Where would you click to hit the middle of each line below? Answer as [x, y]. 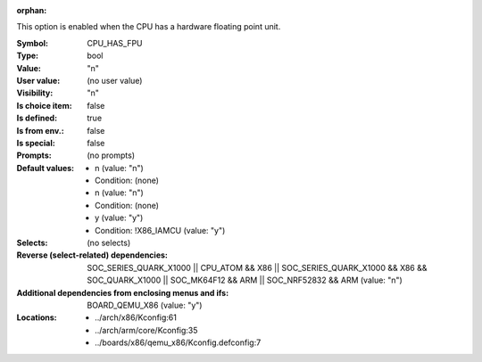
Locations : [37, 317]
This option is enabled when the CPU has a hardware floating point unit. [149, 27]
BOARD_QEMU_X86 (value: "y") [145, 305]
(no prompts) [111, 155]
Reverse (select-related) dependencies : [92, 255]
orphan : [32, 10]
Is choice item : [44, 105]
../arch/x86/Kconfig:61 [136, 317]
